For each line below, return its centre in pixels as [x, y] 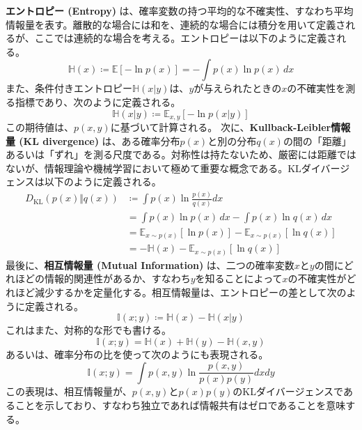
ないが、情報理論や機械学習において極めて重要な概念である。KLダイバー [173, 168]
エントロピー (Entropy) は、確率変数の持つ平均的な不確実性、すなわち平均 [180, 10]
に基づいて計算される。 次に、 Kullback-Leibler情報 [230, 127]
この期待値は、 [40, 127]
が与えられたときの [238, 88]
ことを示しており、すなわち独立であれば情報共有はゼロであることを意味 [180, 405]
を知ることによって [239, 278]
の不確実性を [316, 88]
